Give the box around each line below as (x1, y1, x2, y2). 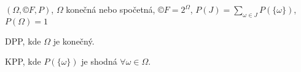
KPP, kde (5, 55, 41, 68)
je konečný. (53, 34, 95, 47)
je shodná (81, 55, 117, 68)
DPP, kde (5, 34, 41, 47)
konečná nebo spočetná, (66, 3, 155, 15)
